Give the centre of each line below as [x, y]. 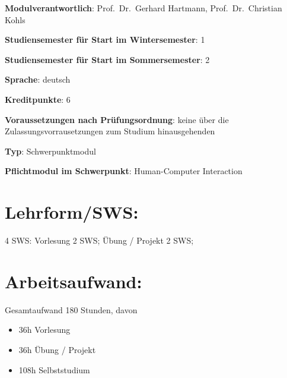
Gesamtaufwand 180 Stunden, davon [71, 309]
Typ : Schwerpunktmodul [50, 151]
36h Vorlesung [44, 330]
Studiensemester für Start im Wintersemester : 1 [105, 40]
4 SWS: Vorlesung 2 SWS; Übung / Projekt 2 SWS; [99, 240]
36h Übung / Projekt [57, 349]
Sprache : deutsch [38, 79]
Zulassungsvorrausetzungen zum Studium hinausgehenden [110, 131]
